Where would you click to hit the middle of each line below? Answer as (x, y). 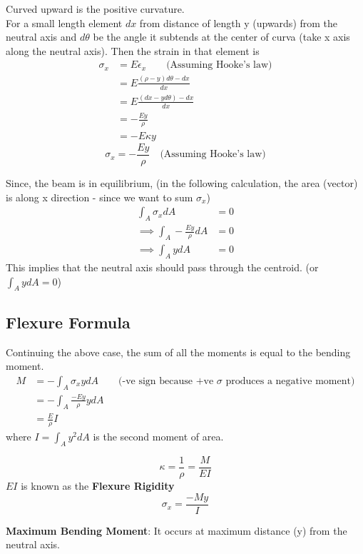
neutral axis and (41, 37)
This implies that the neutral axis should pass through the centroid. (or (162, 267)
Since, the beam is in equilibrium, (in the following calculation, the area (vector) (182, 183)
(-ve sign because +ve (166, 381)
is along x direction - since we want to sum (99, 197)
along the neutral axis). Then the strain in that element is (133, 50)
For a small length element (64, 22)
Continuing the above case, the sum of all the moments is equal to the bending (178, 352)
